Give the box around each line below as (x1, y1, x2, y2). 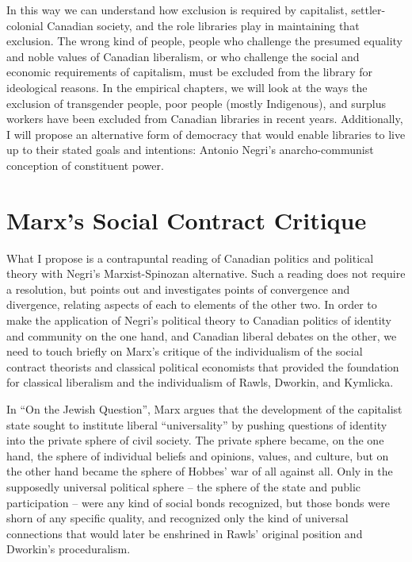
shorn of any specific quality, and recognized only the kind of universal (6, 510, 349, 526)
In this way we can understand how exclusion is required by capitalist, (6, 2, 348, 17)
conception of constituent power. (6, 156, 164, 173)
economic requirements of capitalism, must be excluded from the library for (6, 64, 373, 80)
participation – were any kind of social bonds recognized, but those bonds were (6, 494, 390, 510)
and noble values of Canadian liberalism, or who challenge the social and (6, 48, 360, 64)
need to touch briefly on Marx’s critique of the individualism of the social (6, 343, 363, 360)
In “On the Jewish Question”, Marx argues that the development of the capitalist (6, 401, 402, 417)
